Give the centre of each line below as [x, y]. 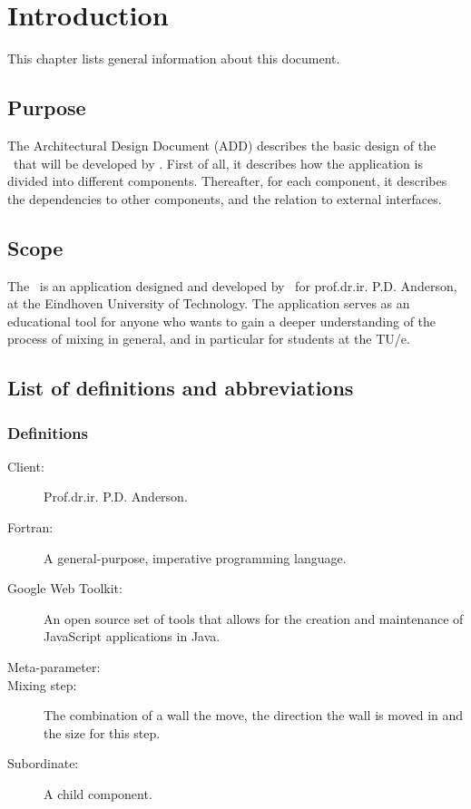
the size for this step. [102, 732]
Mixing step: [42, 684]
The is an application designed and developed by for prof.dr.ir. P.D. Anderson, [232, 285]
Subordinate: [43, 763]
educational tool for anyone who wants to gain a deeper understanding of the [222, 321]
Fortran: [30, 527]
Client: [26, 466]
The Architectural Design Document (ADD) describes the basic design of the [222, 145]
